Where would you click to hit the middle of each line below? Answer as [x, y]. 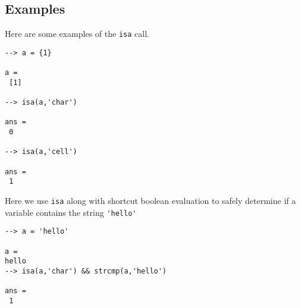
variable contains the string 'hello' [71, 212]
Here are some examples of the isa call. [77, 34]
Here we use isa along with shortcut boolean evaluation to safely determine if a [150, 201]
